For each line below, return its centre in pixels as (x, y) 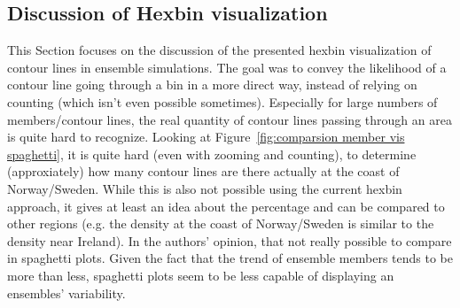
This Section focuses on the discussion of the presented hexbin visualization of (219, 50)
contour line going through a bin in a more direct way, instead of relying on (212, 85)
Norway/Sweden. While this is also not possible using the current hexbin (205, 188)
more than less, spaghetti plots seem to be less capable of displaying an (201, 275)
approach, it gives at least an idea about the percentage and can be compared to (226, 206)
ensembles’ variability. (66, 293)
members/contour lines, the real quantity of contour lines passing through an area (230, 119)
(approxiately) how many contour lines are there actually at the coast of (203, 171)
